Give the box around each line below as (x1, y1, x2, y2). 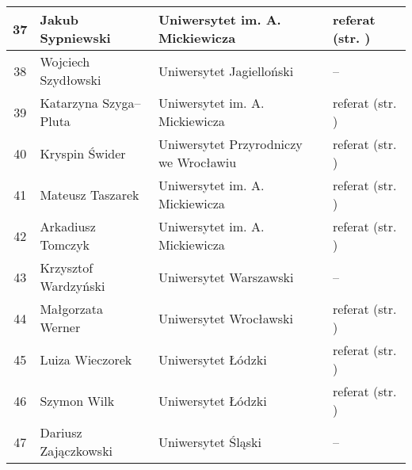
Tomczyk (40, 235, 90, 254)
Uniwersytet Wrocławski (158, 308, 293, 327)
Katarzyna (40, 94, 98, 112)
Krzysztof (40, 258, 93, 277)
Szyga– (102, 94, 141, 112)
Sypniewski (40, 29, 111, 47)
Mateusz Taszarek (40, 185, 139, 204)
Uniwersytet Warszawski (158, 267, 294, 286)
